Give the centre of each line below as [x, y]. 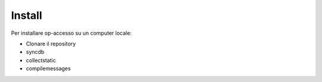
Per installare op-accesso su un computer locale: [71, 33]
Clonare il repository [51, 44]
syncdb [35, 52]
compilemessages [48, 68]
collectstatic [41, 60]
